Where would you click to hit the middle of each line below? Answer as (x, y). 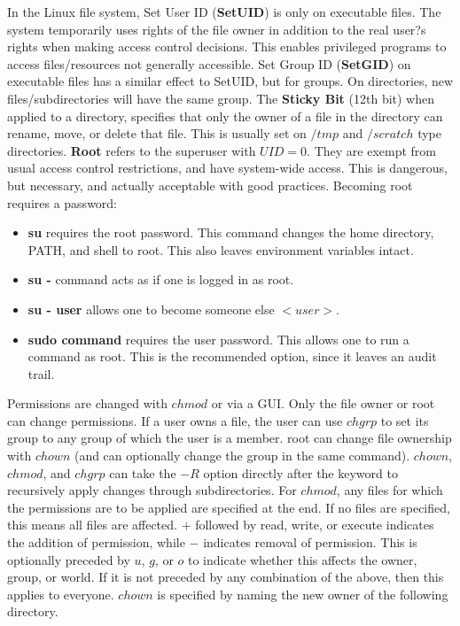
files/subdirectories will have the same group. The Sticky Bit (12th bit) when (221, 98)
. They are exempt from (371, 150)
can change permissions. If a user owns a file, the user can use (175, 420)
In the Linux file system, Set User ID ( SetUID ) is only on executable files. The (224, 12)
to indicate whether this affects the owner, (303, 559)
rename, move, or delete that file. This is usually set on (157, 133)
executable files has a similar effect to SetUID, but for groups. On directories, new (230, 81)
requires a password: (62, 202)
